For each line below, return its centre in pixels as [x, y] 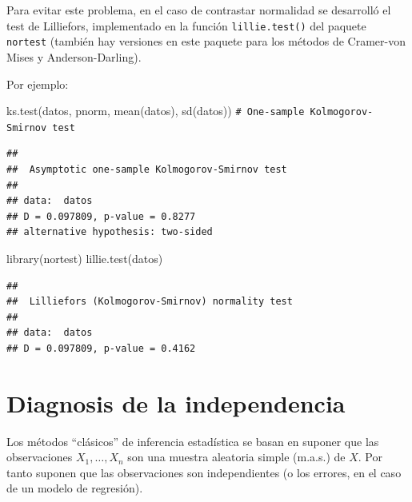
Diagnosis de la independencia [176, 402]
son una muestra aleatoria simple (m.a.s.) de [236, 457]
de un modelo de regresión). [75, 488]
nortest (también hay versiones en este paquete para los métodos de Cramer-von [206, 41]
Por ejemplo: [38, 84]
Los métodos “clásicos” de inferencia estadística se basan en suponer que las [193, 441]
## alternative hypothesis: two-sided [110, 232]
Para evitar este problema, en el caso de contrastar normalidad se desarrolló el [199, 10]
